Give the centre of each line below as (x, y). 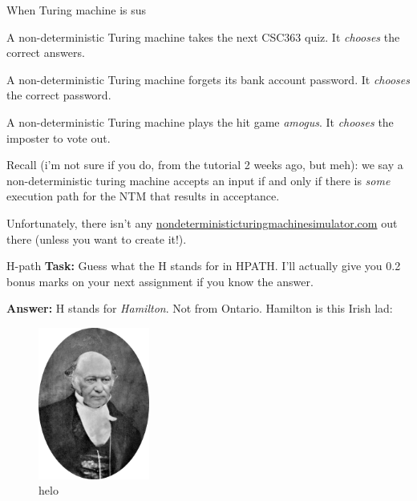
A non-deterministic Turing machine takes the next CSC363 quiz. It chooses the (203, 36)
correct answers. (46, 53)
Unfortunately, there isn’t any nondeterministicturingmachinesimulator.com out (202, 222)
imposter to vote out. (59, 137)
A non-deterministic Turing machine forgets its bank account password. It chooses (208, 79)
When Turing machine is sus (77, 10)
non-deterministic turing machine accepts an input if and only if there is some (198, 180)
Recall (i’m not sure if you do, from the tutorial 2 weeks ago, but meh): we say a (205, 165)
